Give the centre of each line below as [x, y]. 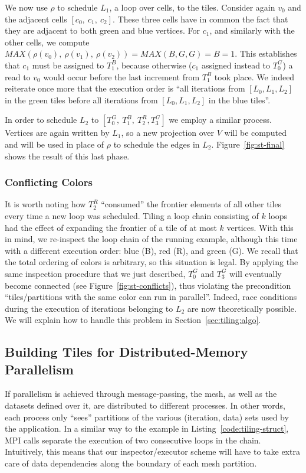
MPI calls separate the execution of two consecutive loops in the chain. [133, 440]
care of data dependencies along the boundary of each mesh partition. [131, 463]
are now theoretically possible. [242, 308]
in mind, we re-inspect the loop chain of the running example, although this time [151, 239]
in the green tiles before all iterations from [81, 100]
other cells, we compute [47, 42]
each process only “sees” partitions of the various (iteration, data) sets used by [147, 417]
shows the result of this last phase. [67, 156]
